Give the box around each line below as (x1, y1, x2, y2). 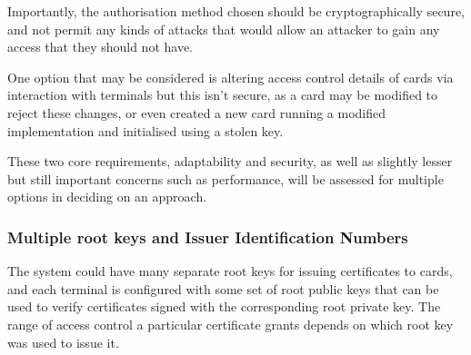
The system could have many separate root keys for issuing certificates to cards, (7, 261, 453, 281)
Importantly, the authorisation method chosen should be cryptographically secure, (7, 2, 466, 20)
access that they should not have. (7, 37, 193, 56)
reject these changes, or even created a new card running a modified (7, 103, 386, 122)
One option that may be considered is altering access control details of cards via (7, 67, 454, 86)
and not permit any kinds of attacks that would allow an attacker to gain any (7, 19, 440, 38)
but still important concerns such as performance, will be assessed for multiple (7, 169, 444, 188)
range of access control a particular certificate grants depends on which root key (7, 314, 454, 333)
